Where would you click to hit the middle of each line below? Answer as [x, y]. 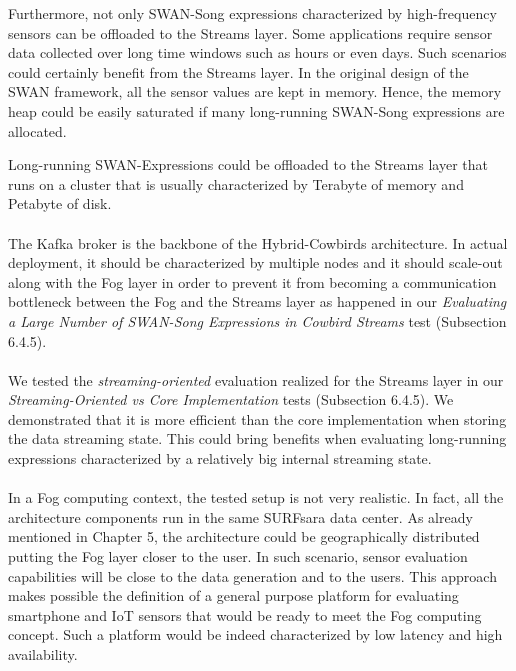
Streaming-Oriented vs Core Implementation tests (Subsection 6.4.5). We [231, 399]
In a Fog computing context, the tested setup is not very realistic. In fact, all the [256, 497]
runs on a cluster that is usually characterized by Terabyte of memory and [236, 183]
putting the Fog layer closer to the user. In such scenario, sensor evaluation [238, 556]
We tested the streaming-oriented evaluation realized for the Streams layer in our [256, 379]
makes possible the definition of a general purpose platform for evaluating [233, 595]
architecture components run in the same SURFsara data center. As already [240, 516]
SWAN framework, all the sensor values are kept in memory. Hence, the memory [255, 91]
